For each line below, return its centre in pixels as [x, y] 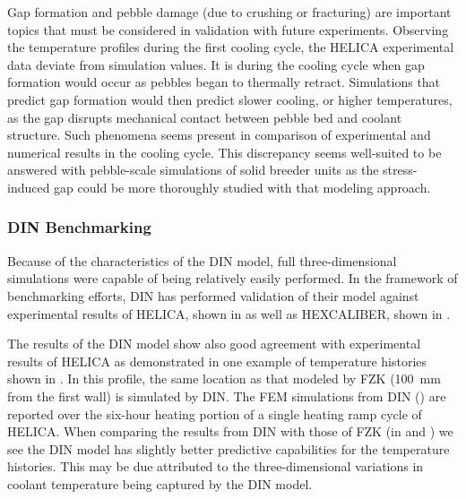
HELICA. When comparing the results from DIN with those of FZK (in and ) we [230, 431]
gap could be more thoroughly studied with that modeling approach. [242, 187]
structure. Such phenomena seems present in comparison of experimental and [219, 135]
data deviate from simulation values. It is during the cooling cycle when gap [216, 64]
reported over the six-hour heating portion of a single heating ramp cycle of [215, 413]
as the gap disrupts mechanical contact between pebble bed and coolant [205, 117]
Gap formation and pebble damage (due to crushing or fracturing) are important [229, 12]
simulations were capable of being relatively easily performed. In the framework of [233, 278]
